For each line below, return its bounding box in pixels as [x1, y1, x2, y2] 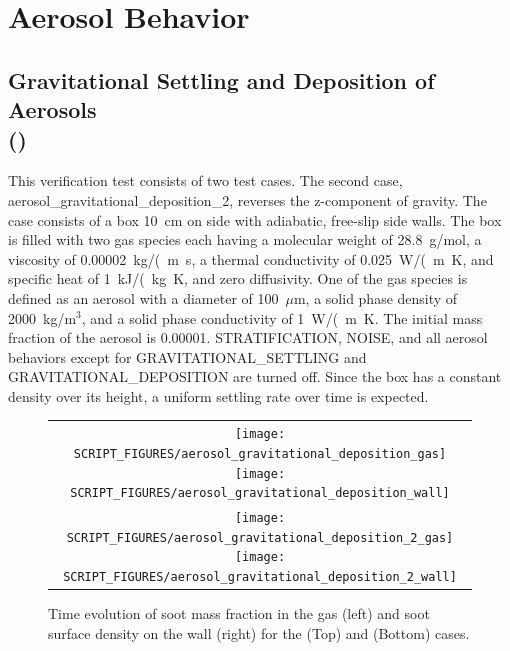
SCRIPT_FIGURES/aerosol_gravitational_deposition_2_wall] [63, 570, 457, 585]
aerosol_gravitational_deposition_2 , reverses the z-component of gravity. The [8, 189, 487, 210]
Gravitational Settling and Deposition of [8, 64, 435, 95]
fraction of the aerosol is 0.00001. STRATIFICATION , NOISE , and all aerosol [8, 327, 488, 348]
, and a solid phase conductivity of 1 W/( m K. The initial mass [81, 307, 483, 328]
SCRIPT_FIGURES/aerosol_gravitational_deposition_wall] [70, 486, 450, 501]
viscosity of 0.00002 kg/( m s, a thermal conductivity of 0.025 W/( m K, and [8, 248, 494, 269]
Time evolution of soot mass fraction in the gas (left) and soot [48, 603, 430, 624]
